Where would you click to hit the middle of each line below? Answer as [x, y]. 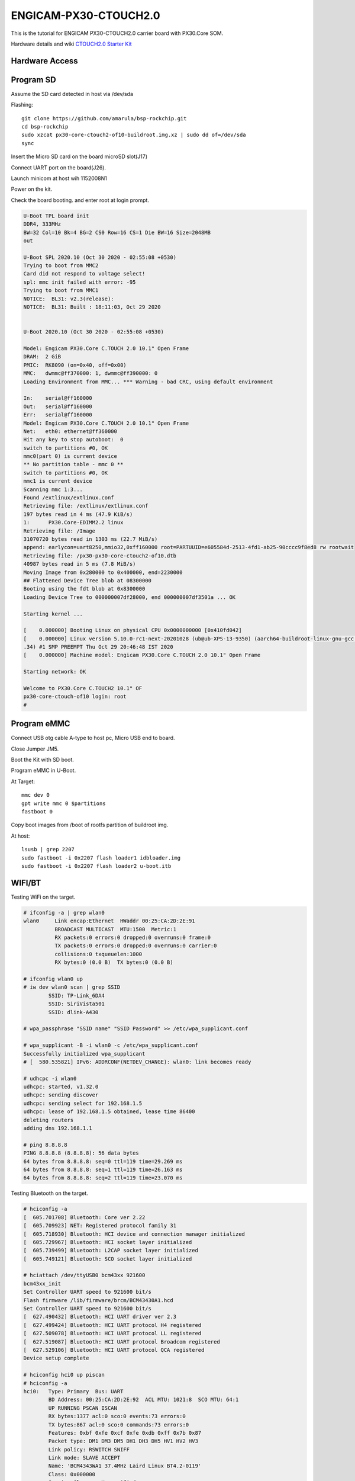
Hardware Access [44, 61]
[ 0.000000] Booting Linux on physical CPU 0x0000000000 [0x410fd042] [133, 630]
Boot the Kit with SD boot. [42, 760]
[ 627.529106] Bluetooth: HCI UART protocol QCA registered [114, 1350]
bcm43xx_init [42, 1283]
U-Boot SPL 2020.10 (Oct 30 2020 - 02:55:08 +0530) [100, 257]
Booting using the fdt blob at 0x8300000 [84, 589]
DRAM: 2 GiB [42, 357]
